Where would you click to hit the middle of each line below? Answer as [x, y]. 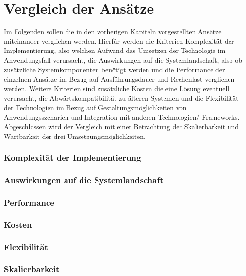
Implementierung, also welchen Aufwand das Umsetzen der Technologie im [115, 50]
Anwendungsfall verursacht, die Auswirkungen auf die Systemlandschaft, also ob [123, 60]
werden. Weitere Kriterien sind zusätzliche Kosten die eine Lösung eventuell [117, 88]
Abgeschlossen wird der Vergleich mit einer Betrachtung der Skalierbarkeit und [122, 127]
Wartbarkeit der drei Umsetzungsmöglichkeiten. [75, 136]
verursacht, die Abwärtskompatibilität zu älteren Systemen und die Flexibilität [121, 98]
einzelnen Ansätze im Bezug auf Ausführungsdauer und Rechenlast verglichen [119, 79]
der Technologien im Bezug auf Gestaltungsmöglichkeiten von [95, 107]
